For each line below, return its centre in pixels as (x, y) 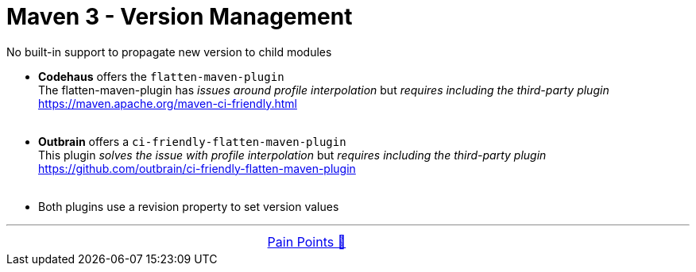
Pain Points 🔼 (307, 241)
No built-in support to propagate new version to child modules (169, 52)
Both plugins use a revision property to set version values (189, 206)
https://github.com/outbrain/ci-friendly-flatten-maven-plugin (197, 168)
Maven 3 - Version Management (180, 17)
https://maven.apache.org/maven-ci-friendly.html (168, 103)
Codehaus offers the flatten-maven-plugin (161, 76)
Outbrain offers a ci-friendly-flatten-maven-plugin (192, 141)
